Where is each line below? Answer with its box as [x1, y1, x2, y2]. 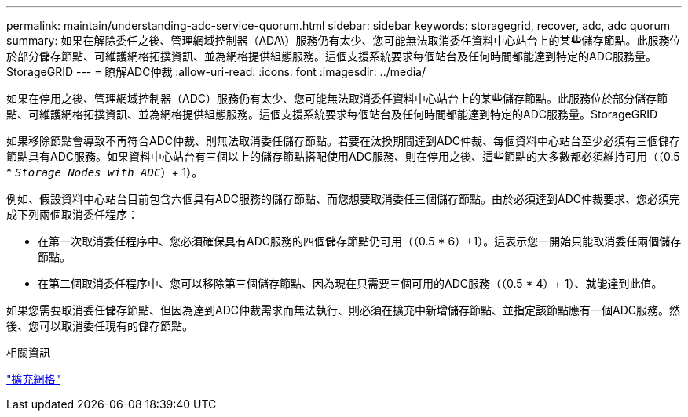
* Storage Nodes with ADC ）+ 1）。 [6, 165, 203, 179]
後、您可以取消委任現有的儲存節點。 [6, 319, 193, 332]
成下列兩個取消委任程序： [6, 208, 138, 221]
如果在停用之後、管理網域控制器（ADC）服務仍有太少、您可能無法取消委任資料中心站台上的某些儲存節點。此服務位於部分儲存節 [6, 92, 668, 105]
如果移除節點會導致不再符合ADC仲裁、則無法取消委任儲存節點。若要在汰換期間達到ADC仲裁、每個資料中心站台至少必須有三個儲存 [6, 134, 680, 147]
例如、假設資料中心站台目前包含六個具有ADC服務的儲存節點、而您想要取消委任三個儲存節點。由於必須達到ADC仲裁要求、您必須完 [6, 192, 680, 205]
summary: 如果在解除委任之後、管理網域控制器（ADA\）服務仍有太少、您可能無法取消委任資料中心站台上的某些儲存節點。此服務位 [6, 34, 681, 47]
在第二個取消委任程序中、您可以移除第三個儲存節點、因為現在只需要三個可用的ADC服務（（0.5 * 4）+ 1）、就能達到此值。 [38, 277, 663, 290]
